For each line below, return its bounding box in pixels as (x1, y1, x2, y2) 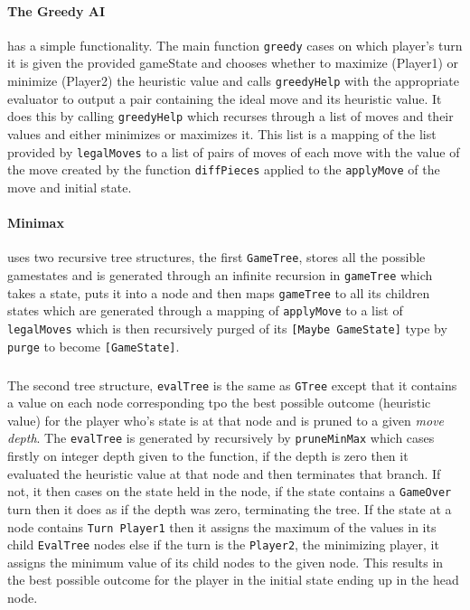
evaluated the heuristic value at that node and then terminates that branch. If (7, 464, 441, 483)
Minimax (7, 213, 64, 232)
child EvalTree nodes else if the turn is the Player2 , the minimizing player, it (7, 535, 439, 554)
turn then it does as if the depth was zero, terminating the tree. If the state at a (7, 499, 452, 518)
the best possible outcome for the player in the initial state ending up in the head (7, 570, 459, 589)
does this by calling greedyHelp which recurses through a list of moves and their (7, 107, 454, 126)
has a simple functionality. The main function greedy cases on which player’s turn (7, 35, 463, 54)
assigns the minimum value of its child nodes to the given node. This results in (7, 552, 444, 571)
